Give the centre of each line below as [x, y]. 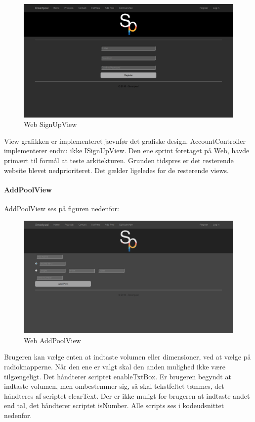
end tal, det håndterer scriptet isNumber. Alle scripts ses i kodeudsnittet [114, 405]
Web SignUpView [50, 124]
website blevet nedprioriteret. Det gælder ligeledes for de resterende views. [116, 170]
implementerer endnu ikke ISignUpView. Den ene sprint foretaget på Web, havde [127, 151]
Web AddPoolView [52, 340]
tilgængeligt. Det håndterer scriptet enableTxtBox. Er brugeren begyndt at [118, 376]
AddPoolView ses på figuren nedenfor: [62, 208]
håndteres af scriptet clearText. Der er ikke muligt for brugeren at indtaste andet [127, 395]
